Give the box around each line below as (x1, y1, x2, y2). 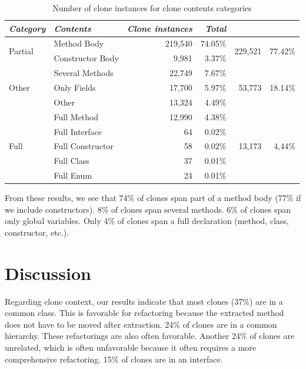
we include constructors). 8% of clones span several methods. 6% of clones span (5, 203, 291, 215)
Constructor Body (54, 52, 119, 64)
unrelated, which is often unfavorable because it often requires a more (5, 341, 257, 353)
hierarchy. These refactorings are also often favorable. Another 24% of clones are (5, 330, 295, 342)
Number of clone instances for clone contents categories (52, 2, 252, 14)
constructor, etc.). (5, 226, 69, 238)
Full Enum (54, 169, 92, 182)
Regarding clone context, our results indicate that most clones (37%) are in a (5, 295, 283, 307)
